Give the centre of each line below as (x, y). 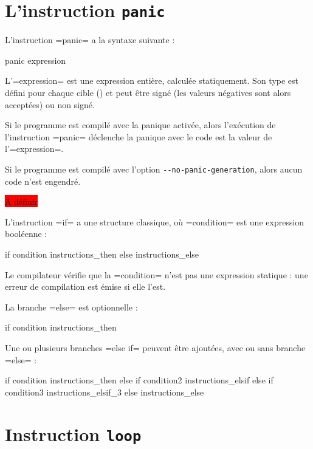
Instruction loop (73, 434)
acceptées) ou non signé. (50, 104)
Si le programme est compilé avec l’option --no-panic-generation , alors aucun (154, 169)
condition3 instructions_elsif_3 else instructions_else (105, 392)
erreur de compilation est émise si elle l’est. (85, 286)
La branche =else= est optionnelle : (71, 307)
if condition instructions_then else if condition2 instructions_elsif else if (139, 380)
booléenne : (26, 234)
